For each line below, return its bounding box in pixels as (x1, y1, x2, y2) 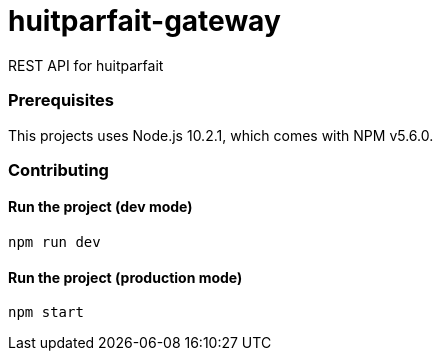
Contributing (8, 159, 109, 180)
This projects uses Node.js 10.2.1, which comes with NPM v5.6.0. (8, 126, 434, 144)
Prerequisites (8, 90, 114, 111)
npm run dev (8, 234, 101, 251)
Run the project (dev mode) (8, 198, 193, 216)
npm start (8, 304, 84, 321)
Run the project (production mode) (8, 268, 243, 286)
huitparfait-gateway (8, 4, 281, 38)
